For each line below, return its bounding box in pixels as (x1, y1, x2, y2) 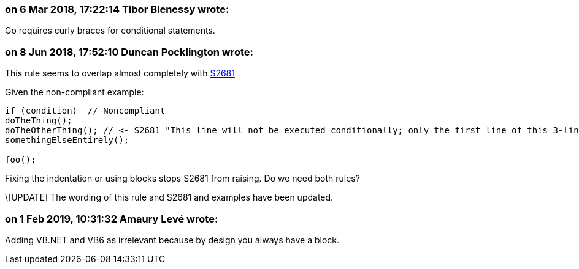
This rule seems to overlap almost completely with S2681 (5, 68, 235, 79)
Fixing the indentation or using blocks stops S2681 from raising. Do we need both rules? (5, 173, 360, 184)
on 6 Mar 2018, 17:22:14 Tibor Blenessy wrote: (5, 3, 229, 15)
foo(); (5, 155, 36, 165)
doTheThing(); (5, 116, 72, 126)
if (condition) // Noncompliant (5, 106, 166, 116)
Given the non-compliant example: (5, 87, 144, 98)
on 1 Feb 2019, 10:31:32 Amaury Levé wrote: (5, 212, 218, 225)
